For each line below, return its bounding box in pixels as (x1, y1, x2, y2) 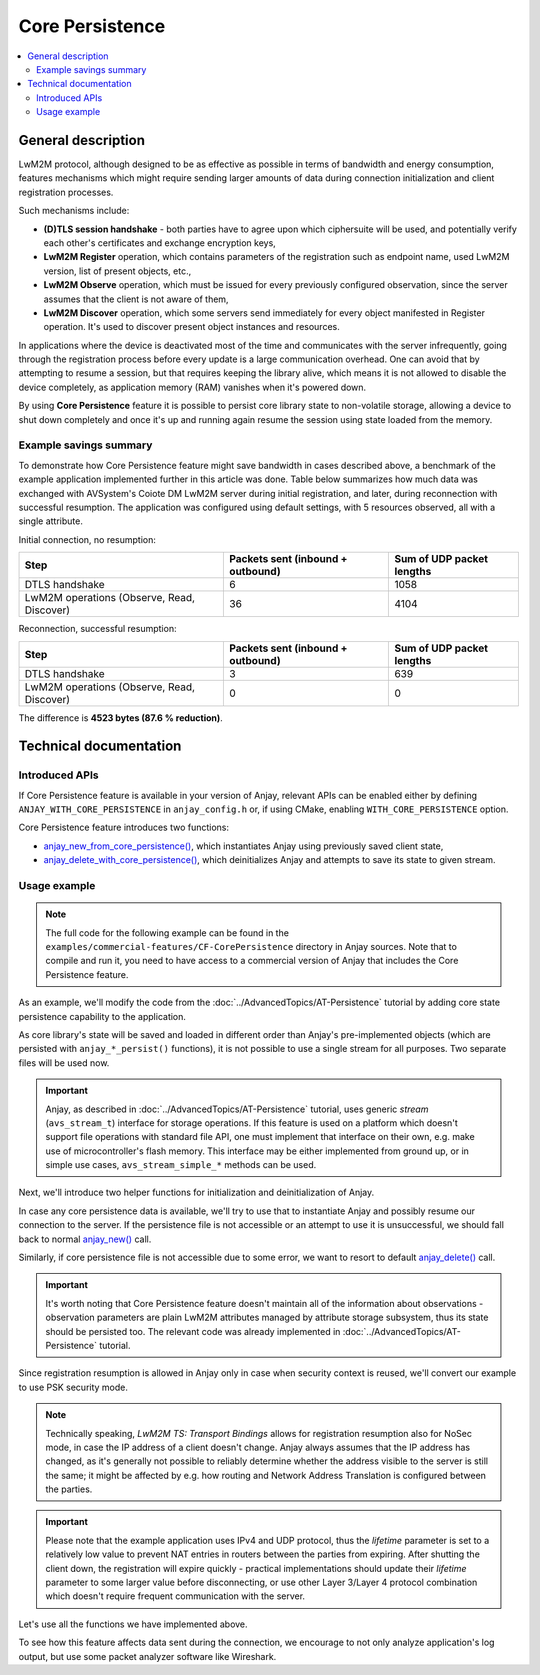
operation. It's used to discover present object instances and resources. (43, 321, 340, 333)
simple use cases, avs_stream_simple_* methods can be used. (45, 1159, 317, 1171)
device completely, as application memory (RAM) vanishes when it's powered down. (18, 381, 367, 393)
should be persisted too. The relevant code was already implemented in (45, 1325, 341, 1337)
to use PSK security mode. (18, 1381, 129, 1393)
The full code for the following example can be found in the (45, 926, 290, 939)
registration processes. (18, 186, 114, 198)
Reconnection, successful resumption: (18, 623, 177, 635)
